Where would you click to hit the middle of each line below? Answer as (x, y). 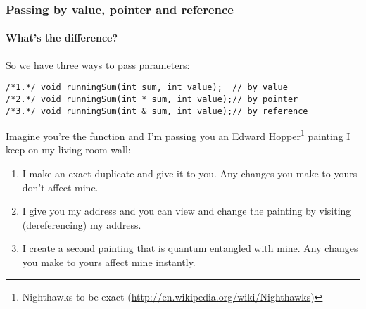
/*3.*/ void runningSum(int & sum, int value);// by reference (157, 111)
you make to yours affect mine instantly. (109, 262)
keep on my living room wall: (68, 150)
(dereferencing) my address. (82, 224)
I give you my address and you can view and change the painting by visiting (187, 211)
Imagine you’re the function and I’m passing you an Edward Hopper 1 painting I (178, 135)
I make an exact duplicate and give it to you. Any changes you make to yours (190, 174)
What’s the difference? (62, 38)
